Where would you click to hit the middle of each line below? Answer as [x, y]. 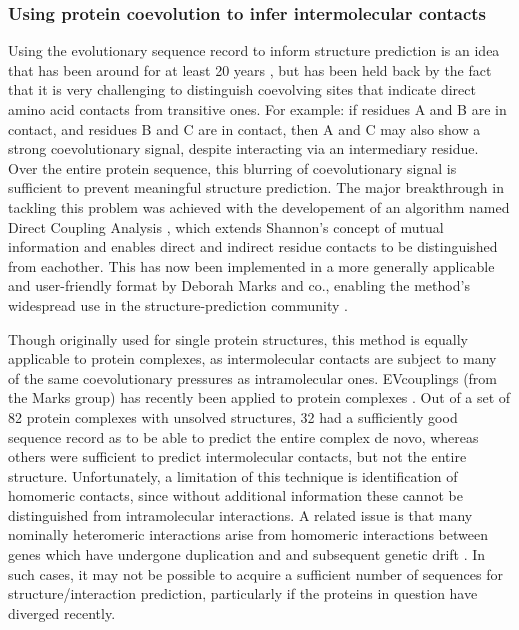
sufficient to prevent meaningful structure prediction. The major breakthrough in [256, 187]
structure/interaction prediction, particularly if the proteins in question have [243, 593]
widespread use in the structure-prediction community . [178, 304]
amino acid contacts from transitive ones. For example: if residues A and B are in [257, 109]
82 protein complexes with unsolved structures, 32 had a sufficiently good [233, 416]
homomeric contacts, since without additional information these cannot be [235, 495]
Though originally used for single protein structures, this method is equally [238, 338]
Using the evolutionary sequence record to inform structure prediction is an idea [254, 50]
